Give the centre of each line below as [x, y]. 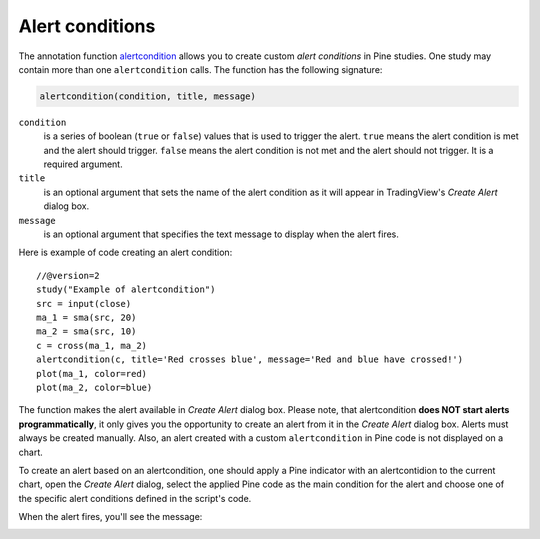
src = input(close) [84, 303]
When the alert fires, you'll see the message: [110, 517]
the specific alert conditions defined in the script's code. [135, 498]
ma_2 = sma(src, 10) [86, 331]
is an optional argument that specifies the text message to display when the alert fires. [221, 234]
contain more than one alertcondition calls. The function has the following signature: [200, 69]
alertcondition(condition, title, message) [148, 96]
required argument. [83, 164]
